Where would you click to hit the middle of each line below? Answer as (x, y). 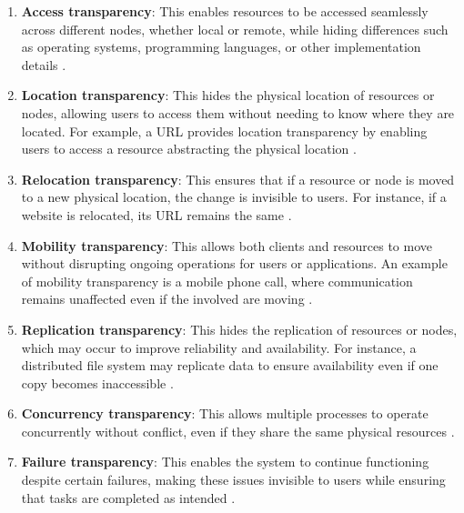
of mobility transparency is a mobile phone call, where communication (217, 281)
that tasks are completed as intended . (128, 497)
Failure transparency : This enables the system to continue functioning (225, 462)
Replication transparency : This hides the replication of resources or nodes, (239, 329)
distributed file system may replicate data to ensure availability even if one (230, 365)
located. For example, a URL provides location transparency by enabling (224, 131)
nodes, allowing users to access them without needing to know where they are (238, 112)
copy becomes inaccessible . (97, 382)
